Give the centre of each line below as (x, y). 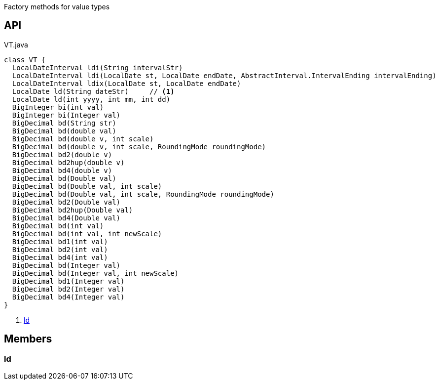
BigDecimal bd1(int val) (60, 241)
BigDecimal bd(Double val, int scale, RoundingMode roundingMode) (143, 194)
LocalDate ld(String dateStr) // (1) (93, 91)
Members (28, 339)
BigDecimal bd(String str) (64, 123)
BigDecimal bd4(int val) (60, 257)
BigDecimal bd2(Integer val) (68, 289)
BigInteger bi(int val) (58, 107)
